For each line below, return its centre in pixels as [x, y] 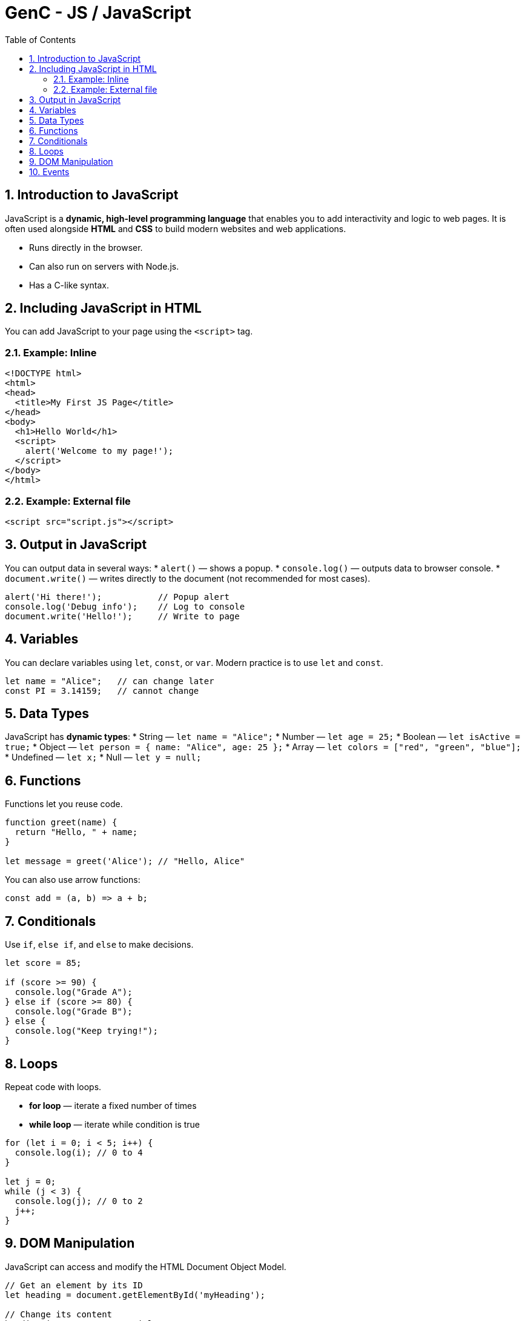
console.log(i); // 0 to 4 [79, 1153]
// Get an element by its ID [74, 1285]
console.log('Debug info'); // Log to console [125, 606]
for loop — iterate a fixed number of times [113, 1106]
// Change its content [59, 1314]
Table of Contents [41, 39]
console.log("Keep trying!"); [86, 1031]
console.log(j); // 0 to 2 [79, 1201]
